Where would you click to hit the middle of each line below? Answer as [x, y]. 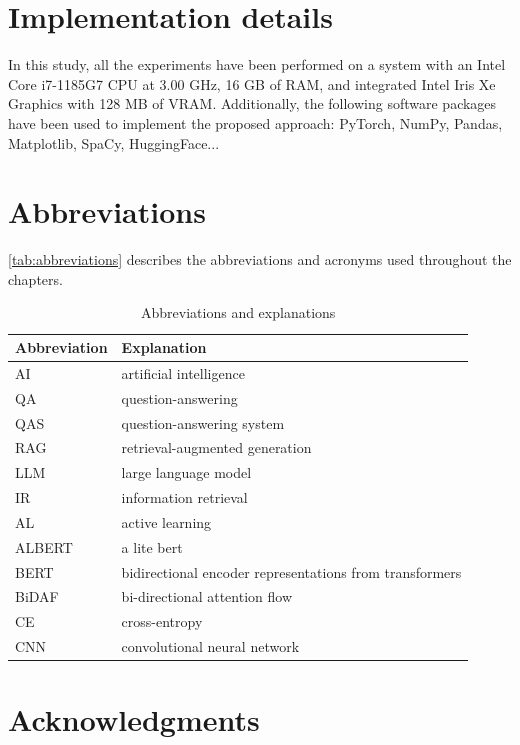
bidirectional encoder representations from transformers [291, 571]
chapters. [35, 278]
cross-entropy [162, 621]
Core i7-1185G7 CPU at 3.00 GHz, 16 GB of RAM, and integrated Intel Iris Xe [252, 83]
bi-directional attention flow [206, 596]
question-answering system [203, 422]
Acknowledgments [134, 719]
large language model [186, 472]
